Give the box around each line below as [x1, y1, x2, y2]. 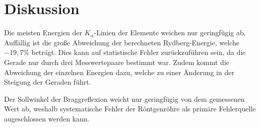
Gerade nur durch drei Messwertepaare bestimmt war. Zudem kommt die [4, 56, 230, 67]
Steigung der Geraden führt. [4, 77, 91, 87]
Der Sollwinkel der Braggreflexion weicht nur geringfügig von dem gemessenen [4, 93, 245, 104]
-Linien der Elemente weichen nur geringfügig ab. [94, 27, 246, 38]
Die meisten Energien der [4, 27, 82, 38]
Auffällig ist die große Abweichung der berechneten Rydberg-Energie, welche [4, 37, 239, 47]
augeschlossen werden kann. [4, 113, 90, 123]
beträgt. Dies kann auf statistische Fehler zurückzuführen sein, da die [31, 47, 246, 57]
